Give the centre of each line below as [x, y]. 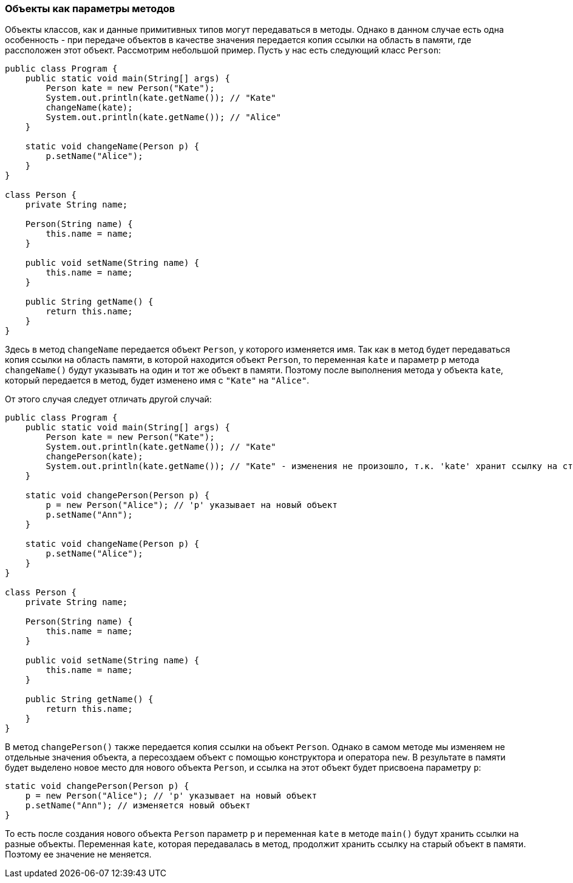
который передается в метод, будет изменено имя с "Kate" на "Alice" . [157, 381]
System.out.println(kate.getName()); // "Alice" [164, 117]
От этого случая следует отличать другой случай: [108, 399]
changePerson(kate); [94, 457]
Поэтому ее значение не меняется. [78, 854]
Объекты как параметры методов [90, 8]
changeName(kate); [89, 108]
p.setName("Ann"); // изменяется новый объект [138, 806]
